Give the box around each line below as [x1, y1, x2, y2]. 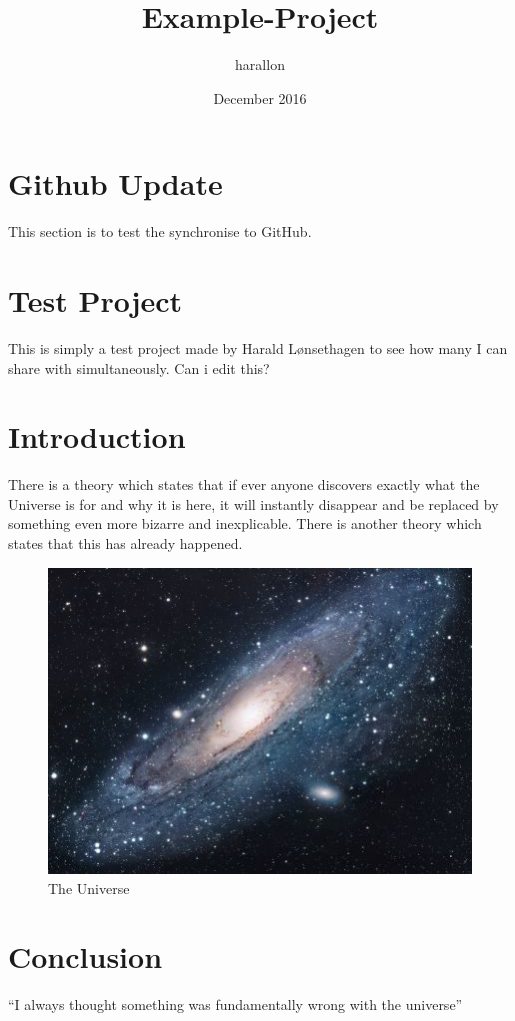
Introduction [8, 416, 186, 457]
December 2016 [213, 87, 307, 108]
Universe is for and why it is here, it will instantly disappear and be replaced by [8, 493, 499, 514]
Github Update [8, 163, 223, 204]
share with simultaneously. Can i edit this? [8, 357, 270, 378]
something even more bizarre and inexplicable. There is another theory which [8, 513, 482, 534]
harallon [235, 54, 285, 75]
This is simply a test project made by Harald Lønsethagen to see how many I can [8, 337, 508, 358]
